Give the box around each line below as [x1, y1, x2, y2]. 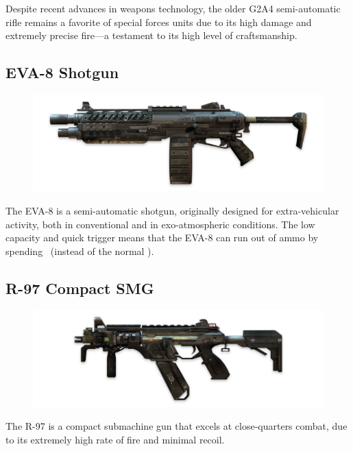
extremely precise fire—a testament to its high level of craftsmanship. [5, 28, 297, 42]
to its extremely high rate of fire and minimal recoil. [5, 432, 225, 446]
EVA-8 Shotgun [5, 62, 119, 83]
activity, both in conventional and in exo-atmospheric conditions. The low [5, 217, 315, 231]
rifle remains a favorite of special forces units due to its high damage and [5, 14, 312, 29]
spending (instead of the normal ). [5, 243, 154, 258]
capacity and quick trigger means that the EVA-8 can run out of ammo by [5, 230, 319, 245]
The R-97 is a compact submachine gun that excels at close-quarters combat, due [5, 419, 348, 433]
